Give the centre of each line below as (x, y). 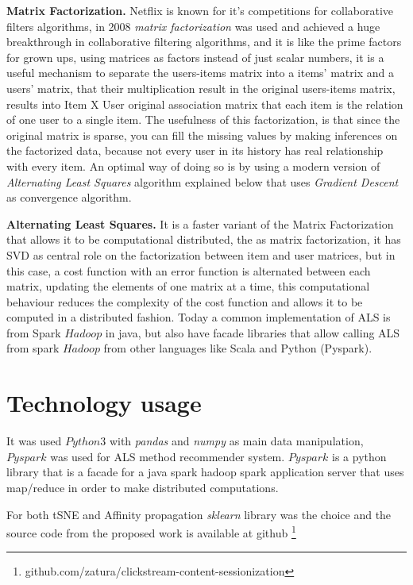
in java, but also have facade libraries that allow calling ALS (253, 332)
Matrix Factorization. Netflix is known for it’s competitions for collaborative (200, 10)
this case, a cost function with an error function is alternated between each (189, 270)
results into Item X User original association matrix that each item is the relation (205, 104)
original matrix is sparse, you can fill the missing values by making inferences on (202, 135)
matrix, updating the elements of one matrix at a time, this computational (188, 286)
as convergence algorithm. (69, 197)
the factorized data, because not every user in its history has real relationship (195, 150)
